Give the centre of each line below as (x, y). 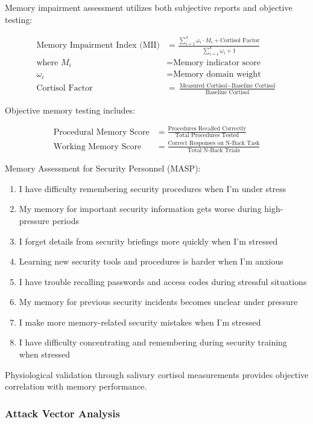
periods (65, 220)
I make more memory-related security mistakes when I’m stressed (140, 322)
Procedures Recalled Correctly (207, 129)
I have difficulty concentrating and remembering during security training (153, 342)
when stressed (45, 354)
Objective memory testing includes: (70, 110)
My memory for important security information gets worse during (140, 209)
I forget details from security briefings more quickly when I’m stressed (148, 241)
